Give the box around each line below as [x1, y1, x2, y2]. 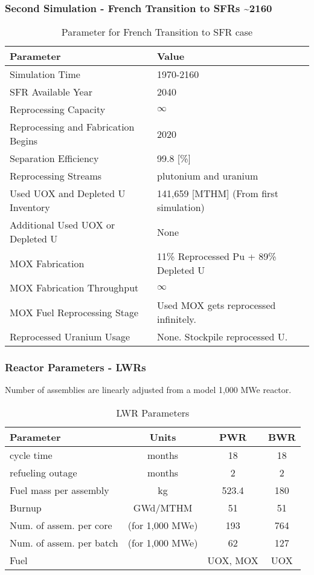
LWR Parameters [116, 406, 190, 420]
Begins [10, 134, 38, 148]
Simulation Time [10, 67, 80, 82]
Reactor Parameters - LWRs [5, 360, 146, 375]
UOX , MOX [207, 553, 258, 568]
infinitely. [157, 312, 196, 326]
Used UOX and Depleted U [10, 186, 126, 201]
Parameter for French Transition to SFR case [61, 25, 253, 39]
